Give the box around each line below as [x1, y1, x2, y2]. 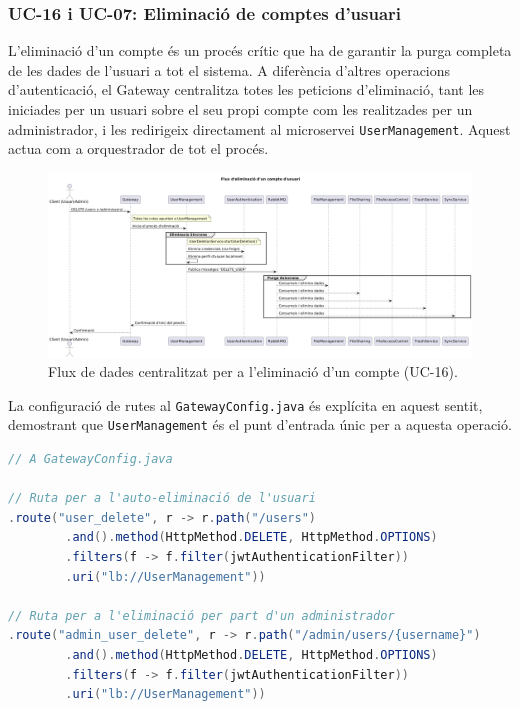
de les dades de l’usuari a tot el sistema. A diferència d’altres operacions [8, 59, 451, 80]
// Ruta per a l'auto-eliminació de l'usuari [8, 491, 316, 506]
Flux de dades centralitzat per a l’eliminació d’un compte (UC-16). [48, 361, 458, 382]
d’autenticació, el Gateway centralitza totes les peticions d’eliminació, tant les [8, 79, 485, 100]
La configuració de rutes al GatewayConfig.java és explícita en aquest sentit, [8, 394, 483, 415]
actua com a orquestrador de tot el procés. [8, 138, 269, 159]
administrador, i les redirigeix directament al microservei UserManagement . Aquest [8, 118, 511, 139]
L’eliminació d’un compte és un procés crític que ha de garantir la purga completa [8, 40, 512, 61]
